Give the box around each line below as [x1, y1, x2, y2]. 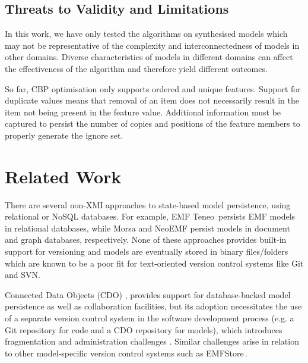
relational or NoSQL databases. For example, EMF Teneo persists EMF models [5, 210, 296, 223]
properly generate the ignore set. [5, 129, 123, 141]
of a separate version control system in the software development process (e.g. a [5, 312, 294, 324]
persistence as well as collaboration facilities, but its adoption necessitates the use [5, 300, 302, 312]
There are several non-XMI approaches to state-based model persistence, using [5, 198, 291, 211]
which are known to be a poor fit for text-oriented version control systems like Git [5, 256, 304, 269]
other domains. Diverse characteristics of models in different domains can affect [5, 51, 293, 63]
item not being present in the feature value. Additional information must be [5, 105, 281, 118]
